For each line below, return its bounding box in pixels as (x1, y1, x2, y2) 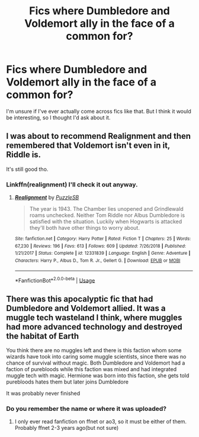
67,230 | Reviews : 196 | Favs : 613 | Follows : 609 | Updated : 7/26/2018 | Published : (14, 243, 187, 249)
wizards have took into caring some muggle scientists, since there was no (6, 353, 187, 360)
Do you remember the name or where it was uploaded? (6, 405, 167, 413)
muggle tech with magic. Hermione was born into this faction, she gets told (6, 372, 190, 379)
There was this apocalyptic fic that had (6, 294, 153, 304)
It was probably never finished (6, 390, 81, 397)
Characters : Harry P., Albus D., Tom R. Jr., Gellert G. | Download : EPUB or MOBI (14, 258, 181, 264)
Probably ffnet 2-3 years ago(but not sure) (14, 425, 119, 432)
